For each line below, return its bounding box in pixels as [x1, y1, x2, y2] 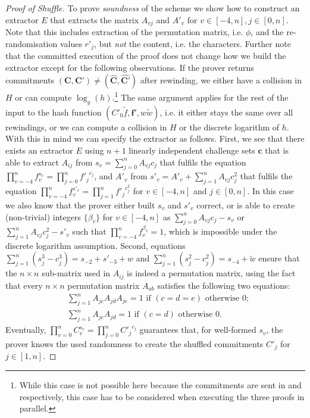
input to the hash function [5, 105, 102, 118]
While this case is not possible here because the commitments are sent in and [19, 379, 302, 391]
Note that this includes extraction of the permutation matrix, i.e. [5, 26, 243, 38]
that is [265, 144, 289, 156]
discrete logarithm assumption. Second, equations [5, 239, 186, 251]
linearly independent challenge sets [129, 144, 255, 156]
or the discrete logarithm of [179, 120, 280, 133]
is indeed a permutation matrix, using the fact [127, 267, 296, 279]
